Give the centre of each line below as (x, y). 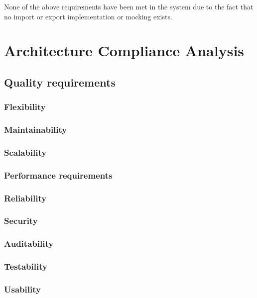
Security (21, 221)
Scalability (25, 152)
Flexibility (25, 107)
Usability (22, 289)
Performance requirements (58, 175)
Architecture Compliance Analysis (124, 50)
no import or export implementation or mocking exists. (88, 16)
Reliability (25, 198)
